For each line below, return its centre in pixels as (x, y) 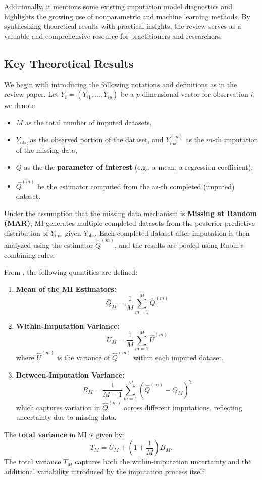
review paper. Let (31, 94)
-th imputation (235, 140)
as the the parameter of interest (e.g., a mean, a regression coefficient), (139, 167)
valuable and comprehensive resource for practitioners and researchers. (113, 36)
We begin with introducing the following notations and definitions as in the (121, 84)
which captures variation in (58, 407)
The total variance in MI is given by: (64, 434)
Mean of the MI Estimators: (66, 288)
